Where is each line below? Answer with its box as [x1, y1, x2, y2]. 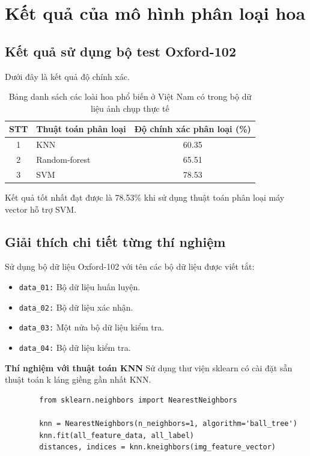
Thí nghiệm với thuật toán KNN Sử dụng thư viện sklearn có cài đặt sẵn [5, 361, 293, 374]
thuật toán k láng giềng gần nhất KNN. [5, 373, 151, 386]
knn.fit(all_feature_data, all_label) [39, 431, 194, 440]
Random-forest [36, 153, 91, 166]
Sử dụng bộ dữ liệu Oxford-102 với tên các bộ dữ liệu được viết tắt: [5, 260, 255, 273]
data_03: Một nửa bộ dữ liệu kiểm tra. [19, 321, 165, 333]
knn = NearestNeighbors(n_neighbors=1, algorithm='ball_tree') [39, 419, 297, 428]
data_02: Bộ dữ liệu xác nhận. [19, 300, 133, 313]
